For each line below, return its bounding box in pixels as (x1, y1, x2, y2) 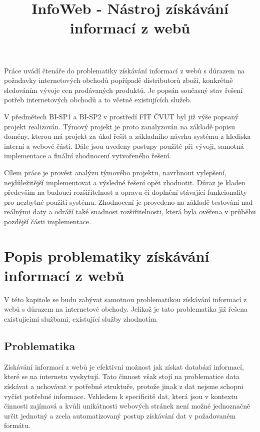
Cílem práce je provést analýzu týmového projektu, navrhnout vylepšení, (4, 167, 226, 177)
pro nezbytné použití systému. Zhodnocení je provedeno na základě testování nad (4, 196, 253, 207)
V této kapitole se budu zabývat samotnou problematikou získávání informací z (4, 294, 247, 304)
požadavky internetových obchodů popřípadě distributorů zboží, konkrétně (4, 75, 233, 85)
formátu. (4, 420, 30, 431)
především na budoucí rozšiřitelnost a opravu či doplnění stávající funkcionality (4, 187, 247, 197)
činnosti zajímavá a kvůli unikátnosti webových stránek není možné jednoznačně (4, 401, 250, 411)
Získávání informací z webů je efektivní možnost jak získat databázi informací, (4, 361, 244, 372)
